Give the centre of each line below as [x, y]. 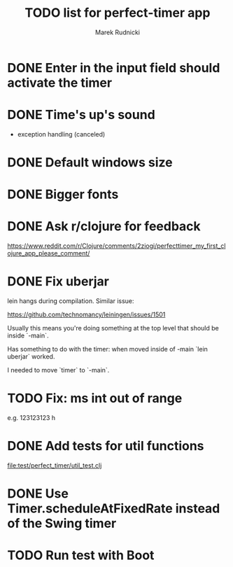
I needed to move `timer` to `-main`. [58, 370]
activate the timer [60, 83]
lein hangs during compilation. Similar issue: [71, 301]
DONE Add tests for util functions [106, 446]
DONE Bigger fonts [63, 195]
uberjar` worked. [31, 357]
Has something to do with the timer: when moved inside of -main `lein [108, 349]
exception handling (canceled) [61, 134]
